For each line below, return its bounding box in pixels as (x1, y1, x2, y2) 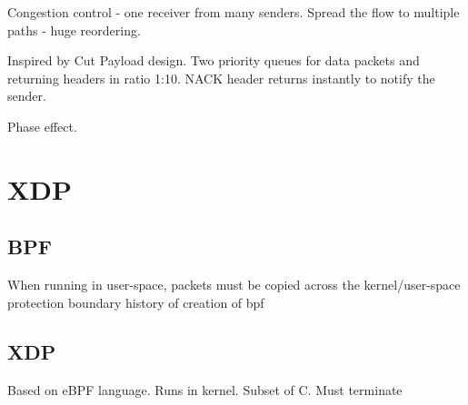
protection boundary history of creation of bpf (7, 292, 264, 311)
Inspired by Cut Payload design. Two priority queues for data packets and (7, 51, 420, 70)
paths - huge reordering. (7, 20, 141, 39)
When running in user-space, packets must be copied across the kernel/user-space (7, 275, 461, 294)
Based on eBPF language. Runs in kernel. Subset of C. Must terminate (7, 380, 403, 399)
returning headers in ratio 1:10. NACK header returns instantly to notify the (7, 68, 435, 87)
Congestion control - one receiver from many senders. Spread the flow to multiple (7, 3, 460, 21)
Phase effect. (7, 116, 77, 135)
